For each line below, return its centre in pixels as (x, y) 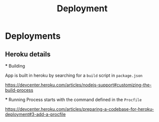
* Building (15, 66)
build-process (19, 90)
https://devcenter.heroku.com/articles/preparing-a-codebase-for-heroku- (79, 109)
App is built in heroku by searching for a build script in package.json (74, 75)
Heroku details (28, 54)
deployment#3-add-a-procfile (35, 114)
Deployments (33, 36)
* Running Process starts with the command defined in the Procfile (73, 99)
